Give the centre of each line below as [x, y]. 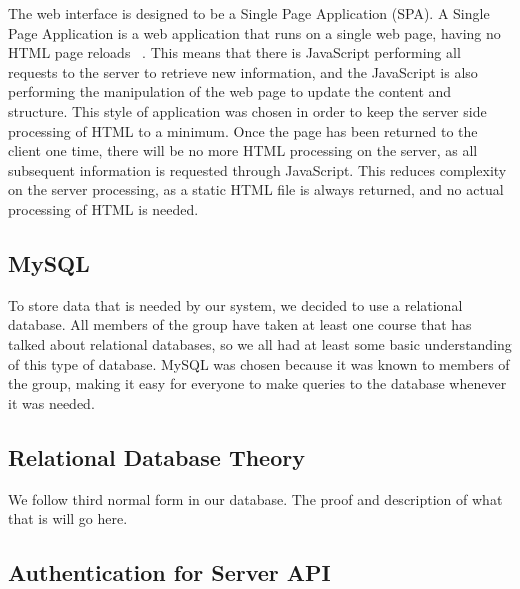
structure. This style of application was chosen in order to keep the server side [247, 110]
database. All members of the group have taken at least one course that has [240, 324]
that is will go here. [68, 518]
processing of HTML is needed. [103, 208]
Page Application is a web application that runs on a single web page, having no [254, 32]
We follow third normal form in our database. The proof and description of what [255, 498]
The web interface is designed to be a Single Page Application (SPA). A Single [249, 13]
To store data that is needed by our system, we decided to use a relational [235, 304]
